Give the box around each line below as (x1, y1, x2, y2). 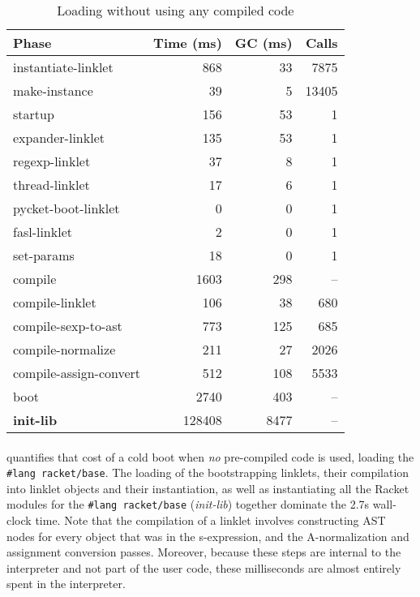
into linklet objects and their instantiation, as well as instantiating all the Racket (6, 479, 409, 496)
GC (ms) (234, 33, 293, 52)
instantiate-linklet (13, 58, 114, 76)
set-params (13, 246, 75, 264)
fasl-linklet (13, 222, 72, 241)
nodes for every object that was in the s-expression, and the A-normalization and (6, 527, 409, 544)
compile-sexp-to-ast (13, 316, 122, 335)
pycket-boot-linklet (13, 199, 120, 217)
